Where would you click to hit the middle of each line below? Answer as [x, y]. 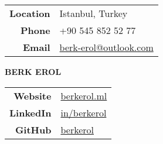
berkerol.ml [84, 95]
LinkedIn [30, 112]
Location [30, 13]
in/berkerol [84, 112]
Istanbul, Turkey [94, 13]
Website [33, 95]
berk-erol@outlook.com [106, 47]
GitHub [33, 129]
